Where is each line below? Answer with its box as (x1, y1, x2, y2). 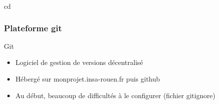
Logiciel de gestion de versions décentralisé (15, 57, 143, 67)
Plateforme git (4, 21, 62, 34)
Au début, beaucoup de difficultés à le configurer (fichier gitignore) (15, 90, 216, 100)
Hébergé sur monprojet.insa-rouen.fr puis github (15, 74, 160, 83)
